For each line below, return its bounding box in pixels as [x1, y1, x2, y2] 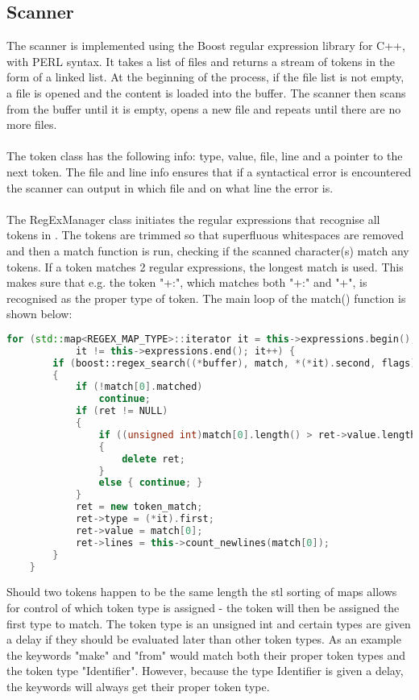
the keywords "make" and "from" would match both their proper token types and [6, 646, 405, 663]
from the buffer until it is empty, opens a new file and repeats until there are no [6, 100, 401, 117]
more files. [6, 116, 57, 133]
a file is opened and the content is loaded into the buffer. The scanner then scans [6, 84, 406, 101]
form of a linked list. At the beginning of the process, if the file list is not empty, [6, 68, 404, 85]
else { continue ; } [98, 477, 203, 489]
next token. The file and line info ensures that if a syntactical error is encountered [6, 163, 412, 180]
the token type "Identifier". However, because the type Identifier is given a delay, [6, 662, 404, 679]
